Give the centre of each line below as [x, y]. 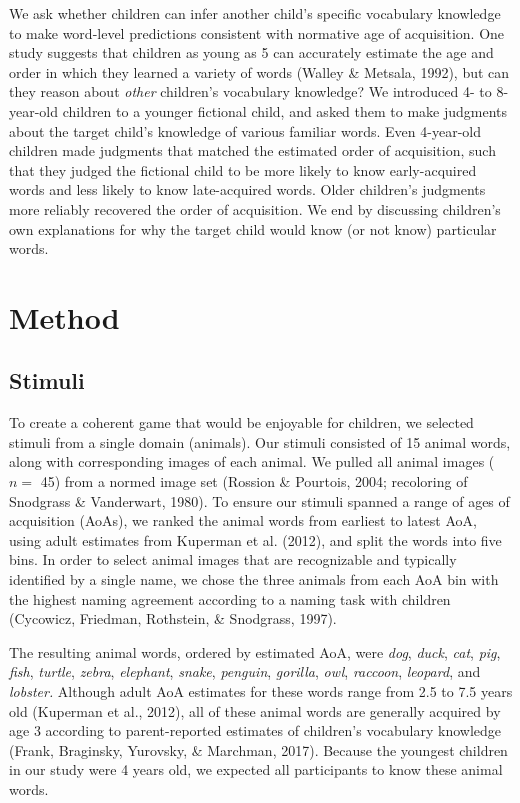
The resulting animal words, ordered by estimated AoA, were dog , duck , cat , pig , [255, 651]
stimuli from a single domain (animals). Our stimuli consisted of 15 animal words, [260, 441]
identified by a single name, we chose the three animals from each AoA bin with [254, 579]
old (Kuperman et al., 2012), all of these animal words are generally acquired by [255, 710]
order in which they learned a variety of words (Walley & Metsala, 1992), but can [259, 71]
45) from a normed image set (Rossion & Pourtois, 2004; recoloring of [254, 481]
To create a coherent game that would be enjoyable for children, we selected [241, 422]
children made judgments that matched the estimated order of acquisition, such [252, 150]
